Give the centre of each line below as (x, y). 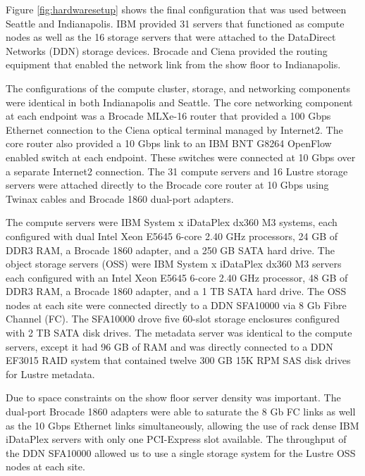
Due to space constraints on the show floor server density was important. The (173, 397)
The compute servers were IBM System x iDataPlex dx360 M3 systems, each (172, 222)
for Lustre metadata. (50, 374)
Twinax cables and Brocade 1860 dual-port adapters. (120, 198)
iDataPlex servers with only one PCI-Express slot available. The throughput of (176, 439)
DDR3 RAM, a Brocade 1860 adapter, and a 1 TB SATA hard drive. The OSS (176, 291)
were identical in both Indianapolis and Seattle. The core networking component (179, 102)
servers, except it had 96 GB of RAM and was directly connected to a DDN (169, 346)
